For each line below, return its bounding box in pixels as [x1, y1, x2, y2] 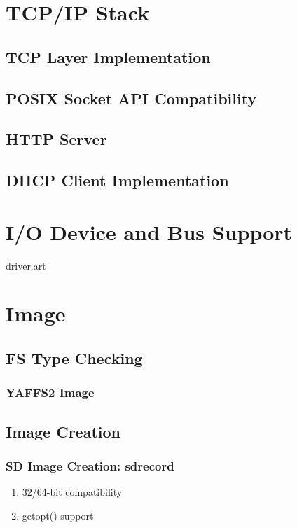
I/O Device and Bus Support [6, 217, 293, 246]
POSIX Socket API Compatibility [6, 87, 257, 109]
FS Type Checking [6, 347, 143, 368]
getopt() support [22, 508, 94, 522]
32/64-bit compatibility [22, 485, 123, 499]
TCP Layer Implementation [6, 46, 211, 67]
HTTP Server [6, 128, 107, 150]
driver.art [6, 258, 46, 272]
